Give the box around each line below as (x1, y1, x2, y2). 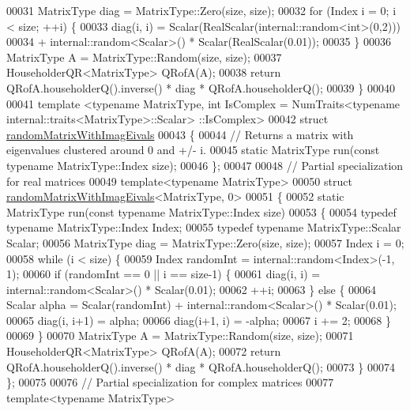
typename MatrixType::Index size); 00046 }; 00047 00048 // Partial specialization (6, 156, 404, 173)
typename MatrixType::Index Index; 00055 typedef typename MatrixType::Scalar (6, 219, 401, 236)
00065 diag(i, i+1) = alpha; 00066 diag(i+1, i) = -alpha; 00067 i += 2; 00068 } (6, 311, 391, 328)
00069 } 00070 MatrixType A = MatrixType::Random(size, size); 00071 (6, 327, 354, 344)
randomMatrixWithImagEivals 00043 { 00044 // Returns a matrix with (6, 126, 354, 142)
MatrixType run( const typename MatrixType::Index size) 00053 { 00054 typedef (6, 203, 397, 220)
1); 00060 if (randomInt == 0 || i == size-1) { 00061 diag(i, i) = (6, 266, 321, 282)
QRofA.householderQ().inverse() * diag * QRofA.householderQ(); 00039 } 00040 (6, 79, 395, 96)
